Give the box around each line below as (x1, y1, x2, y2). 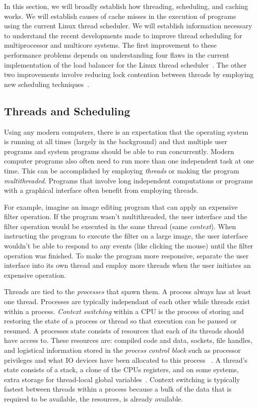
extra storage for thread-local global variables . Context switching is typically (4, 374, 240, 384)
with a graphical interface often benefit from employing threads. (4, 185, 198, 195)
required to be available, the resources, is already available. (4, 393, 183, 404)
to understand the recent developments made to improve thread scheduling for (4, 30, 242, 40)
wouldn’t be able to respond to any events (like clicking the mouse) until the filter (4, 241, 254, 251)
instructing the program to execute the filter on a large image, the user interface (4, 231, 248, 241)
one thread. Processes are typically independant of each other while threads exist (4, 296, 250, 307)
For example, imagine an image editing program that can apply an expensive (4, 201, 238, 212)
